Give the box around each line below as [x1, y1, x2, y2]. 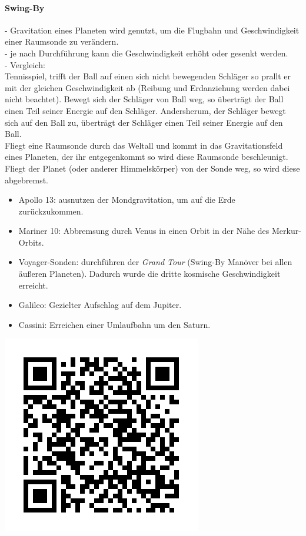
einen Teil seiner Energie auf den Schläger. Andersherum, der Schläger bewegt [5, 104, 286, 116]
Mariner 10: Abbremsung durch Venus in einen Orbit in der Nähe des [18, 225, 270, 237]
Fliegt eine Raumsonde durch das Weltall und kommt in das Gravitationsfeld [5, 139, 283, 151]
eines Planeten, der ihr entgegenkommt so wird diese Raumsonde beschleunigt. [5, 150, 288, 163]
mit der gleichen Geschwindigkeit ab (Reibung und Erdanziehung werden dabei [5, 81, 290, 93]
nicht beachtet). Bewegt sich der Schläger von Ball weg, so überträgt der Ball [5, 93, 284, 105]
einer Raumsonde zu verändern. [5, 35, 119, 48]
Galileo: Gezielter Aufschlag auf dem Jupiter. [18, 299, 182, 311]
